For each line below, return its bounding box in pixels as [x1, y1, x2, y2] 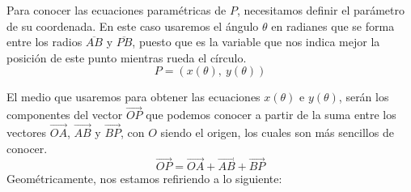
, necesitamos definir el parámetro [236, 2, 405, 18]
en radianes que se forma [271, 17, 395, 34]
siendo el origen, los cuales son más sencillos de [160, 124, 394, 140]
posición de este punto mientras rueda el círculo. [6, 49, 247, 66]
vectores [6, 124, 47, 140]
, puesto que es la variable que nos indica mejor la [132, 33, 380, 50]
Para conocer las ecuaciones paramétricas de [6, 2, 227, 18]
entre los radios [6, 33, 83, 50]
